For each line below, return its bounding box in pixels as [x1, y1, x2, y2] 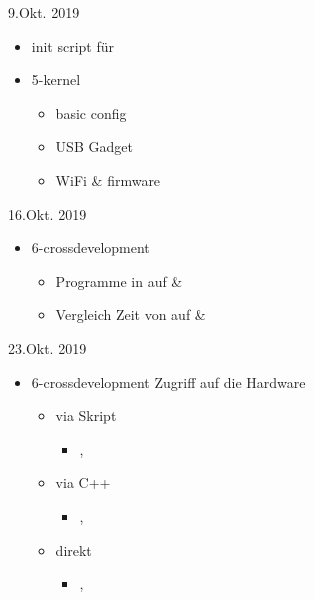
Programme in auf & [55, 270, 183, 291]
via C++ [55, 472, 111, 493]
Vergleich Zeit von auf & [55, 304, 206, 325]
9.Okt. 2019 [8, 2, 80, 22]
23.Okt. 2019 [8, 337, 87, 358]
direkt [55, 539, 92, 560]
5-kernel [31, 69, 81, 90]
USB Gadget [55, 136, 133, 157]
